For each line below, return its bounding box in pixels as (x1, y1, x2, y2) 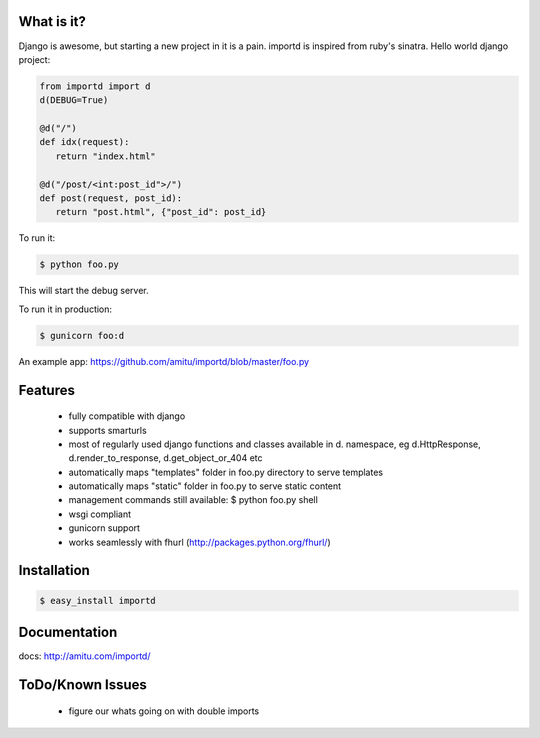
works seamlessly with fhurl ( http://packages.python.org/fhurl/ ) (68, 536, 332, 548)
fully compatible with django (68, 410, 186, 422)
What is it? (18, 13, 87, 30)
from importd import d (39, 80, 151, 92)
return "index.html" (55, 150, 157, 162)
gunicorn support (68, 522, 140, 534)
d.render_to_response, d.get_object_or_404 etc (68, 452, 264, 464)
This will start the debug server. (18, 285, 149, 297)
